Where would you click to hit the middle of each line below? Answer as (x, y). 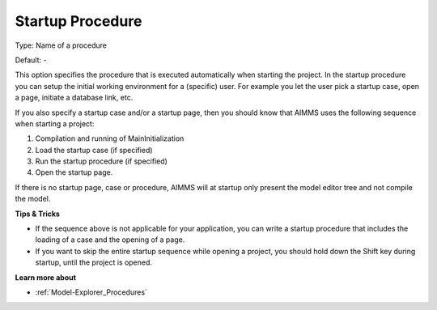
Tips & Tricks (38, 214)
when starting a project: (55, 123)
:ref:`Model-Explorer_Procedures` (91, 292)
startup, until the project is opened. (94, 262)
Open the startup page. (74, 172)
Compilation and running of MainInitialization (110, 138)
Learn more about (46, 277)
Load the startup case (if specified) (94, 150)
